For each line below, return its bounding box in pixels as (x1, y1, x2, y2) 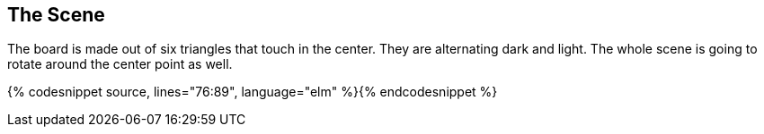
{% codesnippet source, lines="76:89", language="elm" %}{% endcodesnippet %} (7, 84, 498, 100)
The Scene (7, 4, 105, 26)
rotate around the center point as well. (7, 56, 233, 72)
